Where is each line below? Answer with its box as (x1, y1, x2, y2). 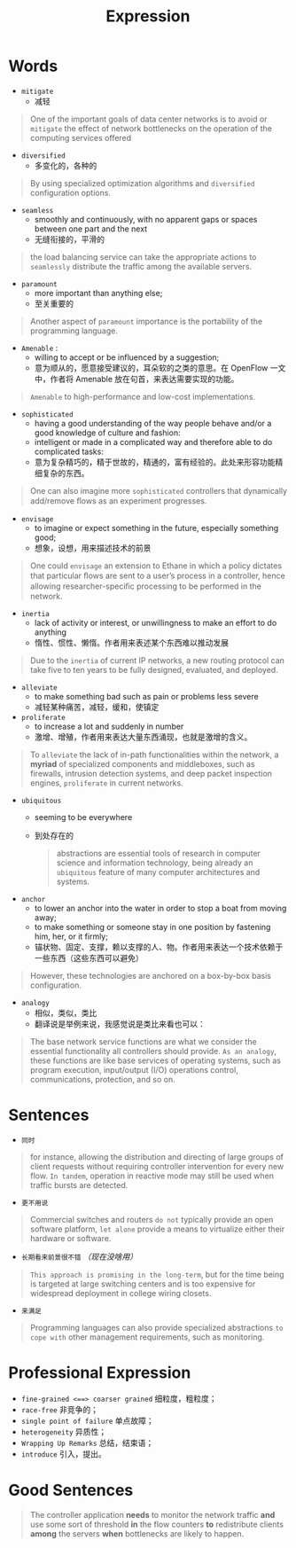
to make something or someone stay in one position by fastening (34, 921, 271, 932)
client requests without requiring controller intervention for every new (29, 1161, 284, 1171)
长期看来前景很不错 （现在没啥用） (20, 1251, 138, 1262)
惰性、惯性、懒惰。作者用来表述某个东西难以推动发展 (34, 637, 230, 648)
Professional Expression (8, 1363, 191, 1383)
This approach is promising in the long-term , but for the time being (29, 1269, 284, 1279)
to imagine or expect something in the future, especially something (34, 522, 279, 533)
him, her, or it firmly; (34, 931, 108, 942)
